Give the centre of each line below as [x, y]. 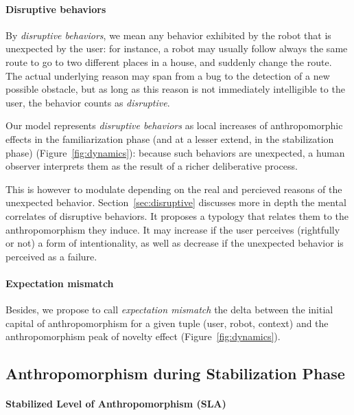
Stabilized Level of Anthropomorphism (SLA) [116, 404]
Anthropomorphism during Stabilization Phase [175, 373]
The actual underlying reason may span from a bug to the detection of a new [168, 75]
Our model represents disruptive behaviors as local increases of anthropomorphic [174, 125]
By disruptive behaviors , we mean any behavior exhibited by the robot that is [168, 35]
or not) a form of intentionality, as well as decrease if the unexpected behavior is [175, 243]
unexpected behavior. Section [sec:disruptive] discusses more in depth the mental [176, 202]
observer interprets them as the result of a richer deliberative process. [152, 166]
